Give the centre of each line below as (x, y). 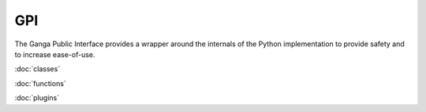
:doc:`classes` (37, 69)
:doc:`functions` (40, 83)
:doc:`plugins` (37, 98)
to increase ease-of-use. (55, 54)
